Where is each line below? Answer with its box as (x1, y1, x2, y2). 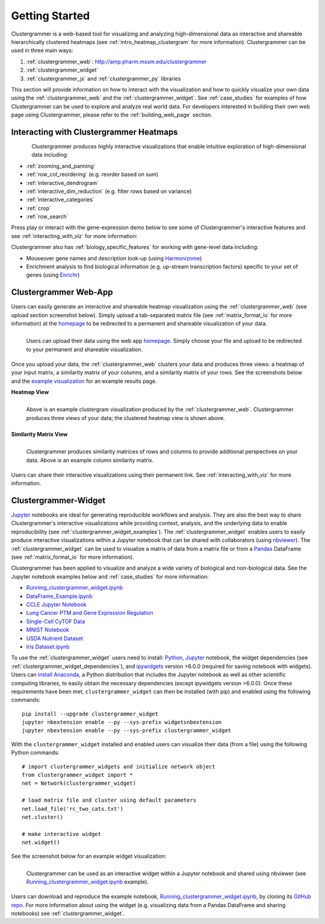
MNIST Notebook (26, 626, 69, 633)
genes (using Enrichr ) (26, 271, 80, 278)
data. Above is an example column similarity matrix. (26, 456, 154, 464)
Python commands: (11, 749, 60, 756)
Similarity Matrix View (11, 431, 68, 438)
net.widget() (22, 839, 60, 846)
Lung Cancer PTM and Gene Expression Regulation (26, 609, 153, 617)
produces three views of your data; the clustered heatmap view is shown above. (26, 414, 225, 421)
